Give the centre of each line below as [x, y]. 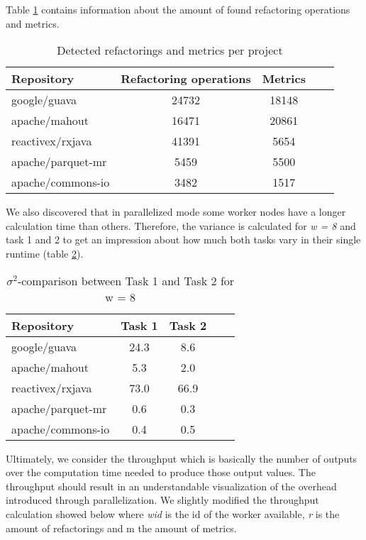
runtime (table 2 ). [45, 253]
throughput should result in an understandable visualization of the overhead [171, 486]
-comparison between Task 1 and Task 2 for [126, 280]
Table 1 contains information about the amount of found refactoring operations [178, 9]
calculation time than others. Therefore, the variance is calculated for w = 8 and [181, 225]
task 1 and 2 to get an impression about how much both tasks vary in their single [183, 239]
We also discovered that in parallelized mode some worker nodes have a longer [176, 212]
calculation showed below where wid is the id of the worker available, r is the [173, 513]
